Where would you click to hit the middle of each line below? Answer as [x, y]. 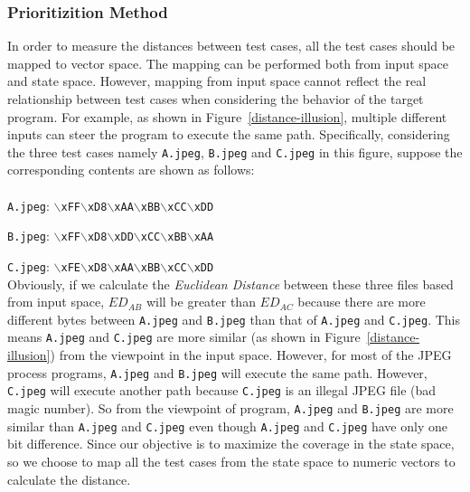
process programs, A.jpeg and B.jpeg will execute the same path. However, [217, 372]
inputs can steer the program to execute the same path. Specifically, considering [229, 134]
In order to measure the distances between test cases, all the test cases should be [231, 46]
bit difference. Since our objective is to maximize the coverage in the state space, [231, 444]
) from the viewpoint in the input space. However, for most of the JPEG [251, 355]
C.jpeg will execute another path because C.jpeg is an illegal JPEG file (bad [222, 390]
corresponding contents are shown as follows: [131, 170]
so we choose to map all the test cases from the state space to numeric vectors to [231, 461]
